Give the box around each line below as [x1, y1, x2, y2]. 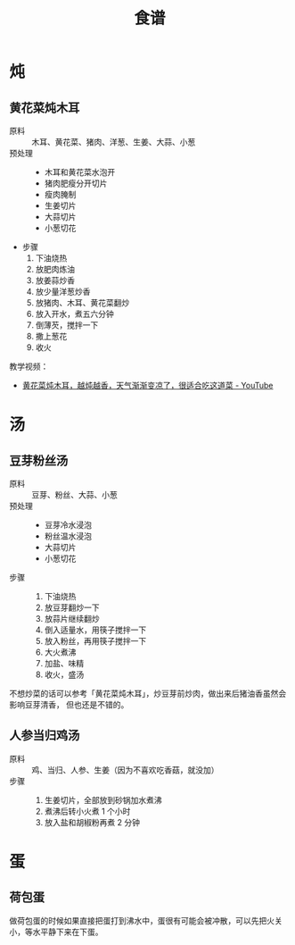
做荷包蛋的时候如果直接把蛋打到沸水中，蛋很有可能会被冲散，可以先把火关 [9, 915, 283, 925]
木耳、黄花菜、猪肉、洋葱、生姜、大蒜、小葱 [31, 137, 196, 147]
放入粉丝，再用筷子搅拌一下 [44, 636, 147, 646]
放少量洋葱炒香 [35, 287, 91, 297]
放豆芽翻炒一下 [44, 602, 100, 613]
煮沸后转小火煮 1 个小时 [44, 806, 131, 816]
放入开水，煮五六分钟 [35, 309, 114, 319]
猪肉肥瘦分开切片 [44, 178, 108, 188]
